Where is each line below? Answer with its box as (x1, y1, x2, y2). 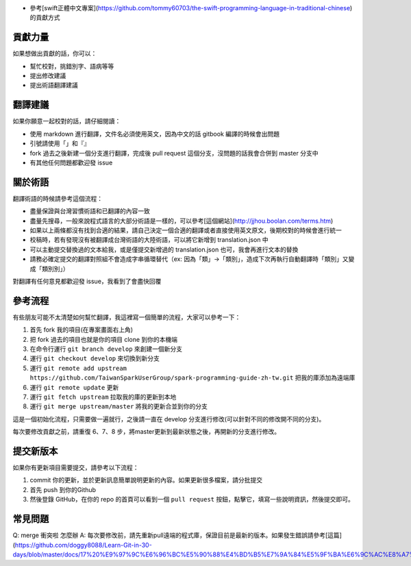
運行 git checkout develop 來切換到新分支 (29, 354, 160, 362)
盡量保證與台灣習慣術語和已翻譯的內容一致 (29, 207, 150, 215)
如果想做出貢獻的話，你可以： (12, 49, 97, 58)
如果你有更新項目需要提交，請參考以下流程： (12, 463, 139, 472)
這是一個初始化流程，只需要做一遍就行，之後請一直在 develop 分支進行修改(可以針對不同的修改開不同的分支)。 (12, 415, 325, 423)
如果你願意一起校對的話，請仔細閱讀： (12, 117, 121, 125)
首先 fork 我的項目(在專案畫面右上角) (29, 325, 134, 334)
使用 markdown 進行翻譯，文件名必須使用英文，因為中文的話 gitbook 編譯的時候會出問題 (29, 130, 280, 138)
